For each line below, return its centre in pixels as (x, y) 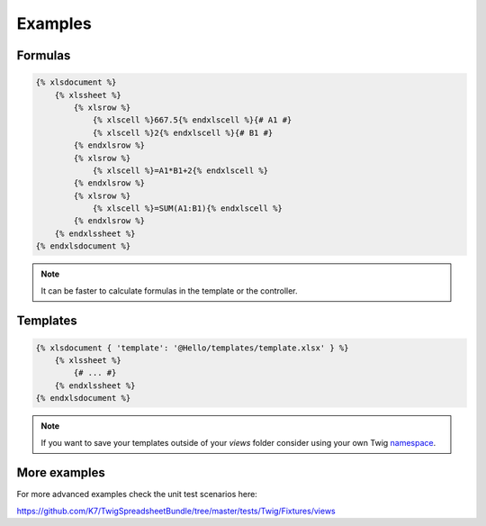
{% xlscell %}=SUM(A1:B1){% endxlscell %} (187, 209)
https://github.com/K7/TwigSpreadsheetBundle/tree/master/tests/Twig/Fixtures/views (176, 511)
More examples (61, 473)
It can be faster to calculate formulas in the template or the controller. (169, 290)
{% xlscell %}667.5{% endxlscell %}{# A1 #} (192, 120)
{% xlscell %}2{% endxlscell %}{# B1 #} (183, 132)
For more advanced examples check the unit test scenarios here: (137, 494)
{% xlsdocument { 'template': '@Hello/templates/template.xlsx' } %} (192, 348)
